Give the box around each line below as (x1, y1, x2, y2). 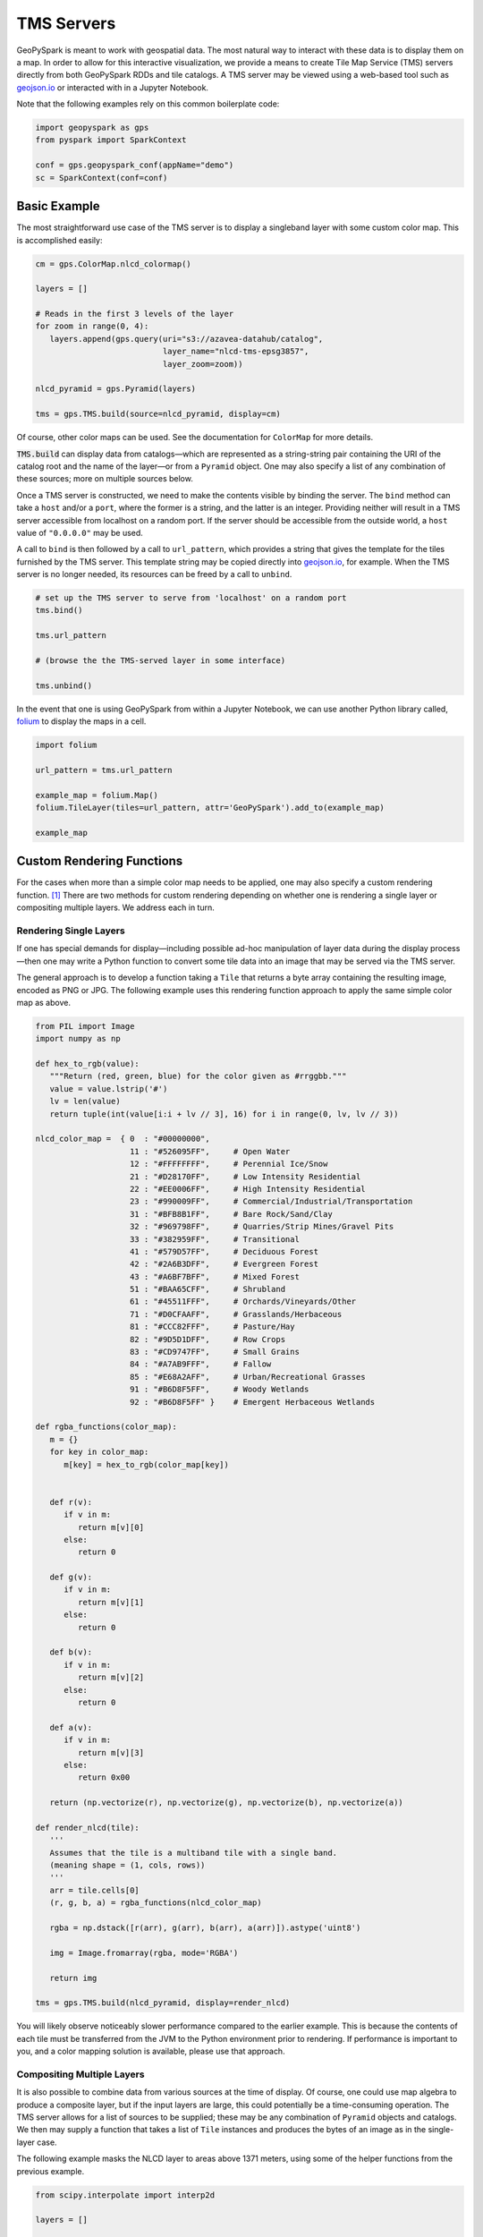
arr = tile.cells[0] (49, 1884, 140, 1895)
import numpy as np (35, 1033, 121, 1044)
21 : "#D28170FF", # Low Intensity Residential (130, 1171, 361, 1181)
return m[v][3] (77, 1748, 145, 1757)
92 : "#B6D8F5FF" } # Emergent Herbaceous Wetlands (130, 1397, 376, 1407)
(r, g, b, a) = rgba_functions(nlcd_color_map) (49, 1898, 263, 1908)
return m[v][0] (77, 1522, 145, 1532)
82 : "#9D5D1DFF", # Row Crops (130, 1334, 286, 1344)
